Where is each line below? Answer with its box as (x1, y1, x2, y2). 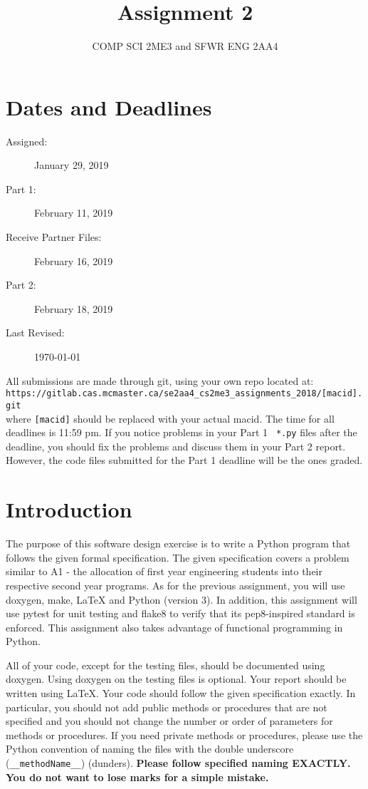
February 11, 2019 (34, 205, 113, 220)
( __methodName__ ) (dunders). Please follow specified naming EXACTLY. (6, 756, 351, 770)
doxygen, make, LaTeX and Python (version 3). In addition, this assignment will (6, 592, 357, 607)
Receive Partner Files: (6, 230, 102, 244)
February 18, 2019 (34, 301, 113, 316)
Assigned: (6, 133, 48, 148)
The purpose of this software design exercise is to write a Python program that (6, 536, 351, 551)
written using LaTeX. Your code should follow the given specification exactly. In (6, 686, 356, 701)
